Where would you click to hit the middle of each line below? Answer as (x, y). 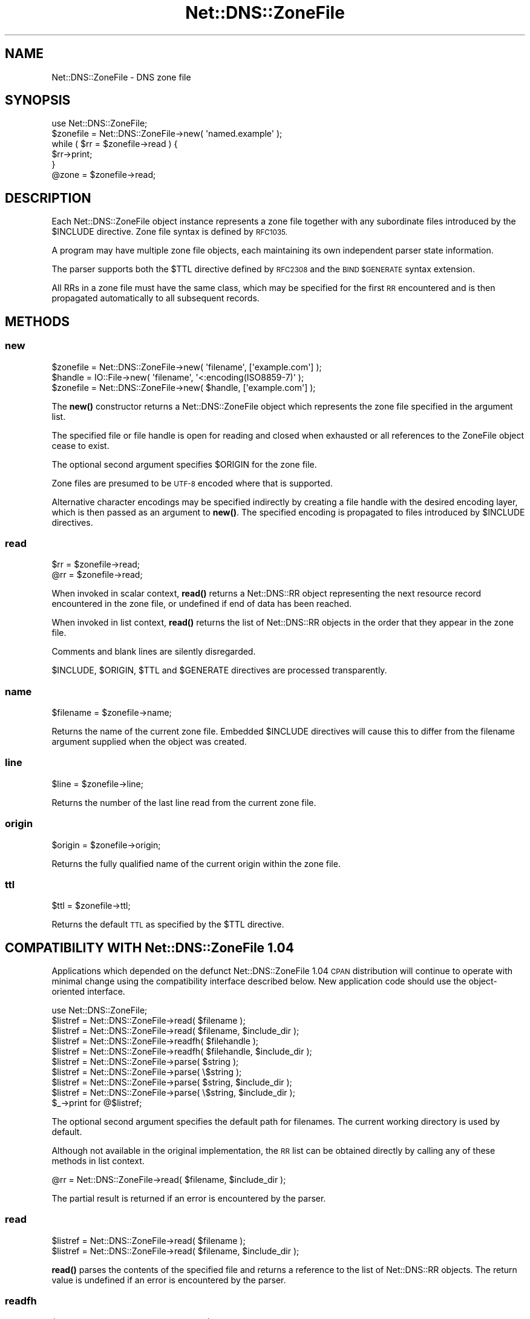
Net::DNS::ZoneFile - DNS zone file (121, 77)
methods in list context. (98, 1161)
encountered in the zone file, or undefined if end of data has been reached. (202, 604)
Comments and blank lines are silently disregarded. (154, 652)
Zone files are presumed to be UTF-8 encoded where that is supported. (192, 483)
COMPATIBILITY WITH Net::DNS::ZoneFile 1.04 (149, 948)
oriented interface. (88, 992)
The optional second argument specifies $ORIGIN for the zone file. (184, 464)
